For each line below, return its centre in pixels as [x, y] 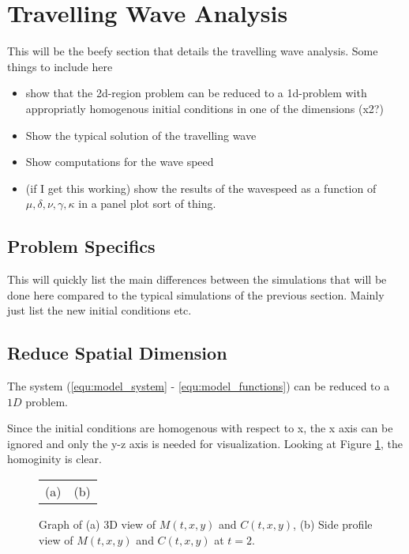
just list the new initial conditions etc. [99, 310]
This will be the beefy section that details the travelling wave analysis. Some [193, 51]
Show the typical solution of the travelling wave [141, 135]
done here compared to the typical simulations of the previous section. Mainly [196, 294]
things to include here [60, 66]
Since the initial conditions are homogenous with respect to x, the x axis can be [200, 428]
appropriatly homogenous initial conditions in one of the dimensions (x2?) [204, 108]
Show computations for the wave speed [120, 162]
